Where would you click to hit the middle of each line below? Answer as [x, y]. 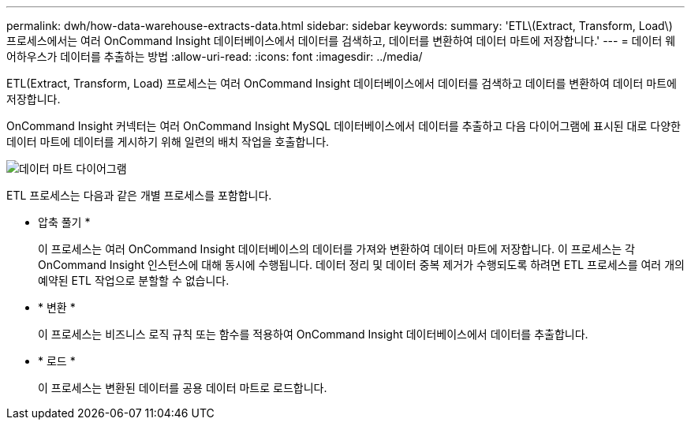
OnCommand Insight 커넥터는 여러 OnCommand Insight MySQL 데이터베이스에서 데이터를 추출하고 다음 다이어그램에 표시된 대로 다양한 [344, 126]
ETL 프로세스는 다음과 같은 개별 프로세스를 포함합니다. [139, 195]
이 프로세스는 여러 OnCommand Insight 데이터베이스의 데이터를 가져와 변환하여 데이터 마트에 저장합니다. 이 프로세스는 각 [336, 249]
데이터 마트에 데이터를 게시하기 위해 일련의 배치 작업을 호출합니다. [168, 142]
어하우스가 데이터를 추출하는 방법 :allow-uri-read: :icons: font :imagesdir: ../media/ [215, 56]
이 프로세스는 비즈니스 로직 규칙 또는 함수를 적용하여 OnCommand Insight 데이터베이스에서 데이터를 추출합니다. [313, 334]
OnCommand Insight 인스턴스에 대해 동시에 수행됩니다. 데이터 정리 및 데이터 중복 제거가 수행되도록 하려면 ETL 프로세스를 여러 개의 [361, 265]
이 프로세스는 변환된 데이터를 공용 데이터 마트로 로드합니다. [183, 388]
